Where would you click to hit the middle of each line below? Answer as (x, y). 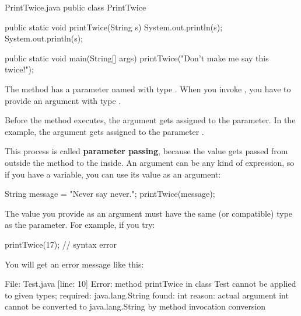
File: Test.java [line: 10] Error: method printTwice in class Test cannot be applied (150, 284)
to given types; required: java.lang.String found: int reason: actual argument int (147, 295)
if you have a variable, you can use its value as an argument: (113, 174)
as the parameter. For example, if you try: (80, 225)
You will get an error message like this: (74, 264)
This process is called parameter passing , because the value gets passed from (146, 151)
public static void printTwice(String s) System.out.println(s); (114, 27)
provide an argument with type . (63, 100)
